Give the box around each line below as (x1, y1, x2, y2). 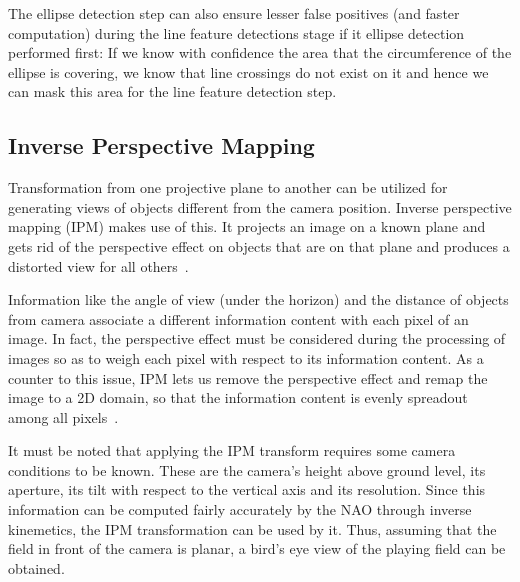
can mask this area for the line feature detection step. (8, 81, 337, 102)
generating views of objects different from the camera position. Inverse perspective (8, 196, 512, 217)
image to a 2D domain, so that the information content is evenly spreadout (8, 387, 468, 408)
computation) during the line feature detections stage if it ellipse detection (8, 22, 465, 43)
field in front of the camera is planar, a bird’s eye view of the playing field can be (8, 538, 506, 559)
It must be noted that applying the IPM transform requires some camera (8, 440, 456, 461)
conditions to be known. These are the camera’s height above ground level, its (8, 459, 486, 480)
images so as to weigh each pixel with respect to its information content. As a (8, 347, 484, 368)
